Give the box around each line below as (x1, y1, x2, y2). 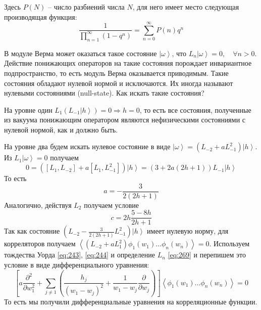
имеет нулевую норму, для (147, 226, 229, 236)
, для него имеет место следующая (132, 2, 239, 12)
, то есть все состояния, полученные (139, 104, 251, 115)
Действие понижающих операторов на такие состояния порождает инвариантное (4, 58, 252, 68)
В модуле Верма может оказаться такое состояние (4, 48, 157, 58)
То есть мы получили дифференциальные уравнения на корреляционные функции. (4, 296, 257, 306)
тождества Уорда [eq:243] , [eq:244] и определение (4, 249, 155, 260)
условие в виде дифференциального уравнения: (4, 259, 149, 270)
